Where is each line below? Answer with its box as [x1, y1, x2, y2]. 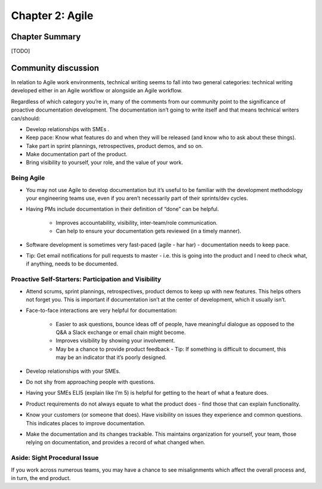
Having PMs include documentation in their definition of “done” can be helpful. [26, 206, 219, 213]
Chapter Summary [11, 32, 81, 42]
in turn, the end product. [11, 474, 71, 481]
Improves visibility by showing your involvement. [55, 337, 175, 344]
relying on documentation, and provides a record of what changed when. [26, 439, 206, 446]
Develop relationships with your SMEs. [26, 367, 120, 375]
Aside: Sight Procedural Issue [11, 454, 99, 462]
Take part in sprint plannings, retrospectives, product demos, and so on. [26, 142, 203, 149]
